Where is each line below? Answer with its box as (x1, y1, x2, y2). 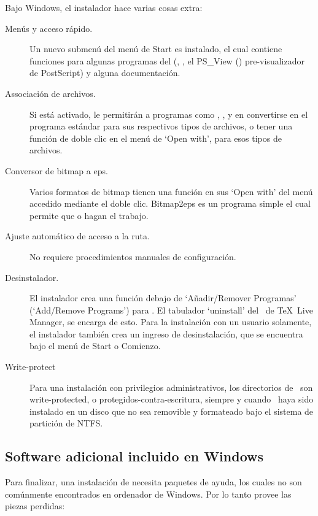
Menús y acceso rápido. (5, 21, 93, 34)
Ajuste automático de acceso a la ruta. (5, 229, 150, 242)
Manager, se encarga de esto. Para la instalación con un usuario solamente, (29, 315, 312, 328)
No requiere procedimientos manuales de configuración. (29, 250, 236, 263)
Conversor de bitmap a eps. (5, 164, 108, 177)
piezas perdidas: (5, 499, 65, 512)
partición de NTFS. (29, 417, 103, 429)
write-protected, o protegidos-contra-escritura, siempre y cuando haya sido (29, 393, 314, 406)
